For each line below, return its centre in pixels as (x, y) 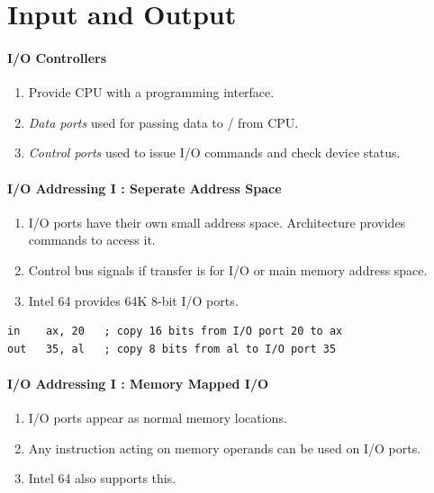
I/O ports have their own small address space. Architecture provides (217, 222)
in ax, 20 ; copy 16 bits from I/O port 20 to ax (175, 332)
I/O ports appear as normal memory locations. (158, 418)
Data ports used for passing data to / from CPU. (163, 122)
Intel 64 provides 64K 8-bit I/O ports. (133, 300)
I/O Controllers (57, 57)
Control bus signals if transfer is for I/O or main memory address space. (228, 269)
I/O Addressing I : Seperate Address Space (145, 188)
